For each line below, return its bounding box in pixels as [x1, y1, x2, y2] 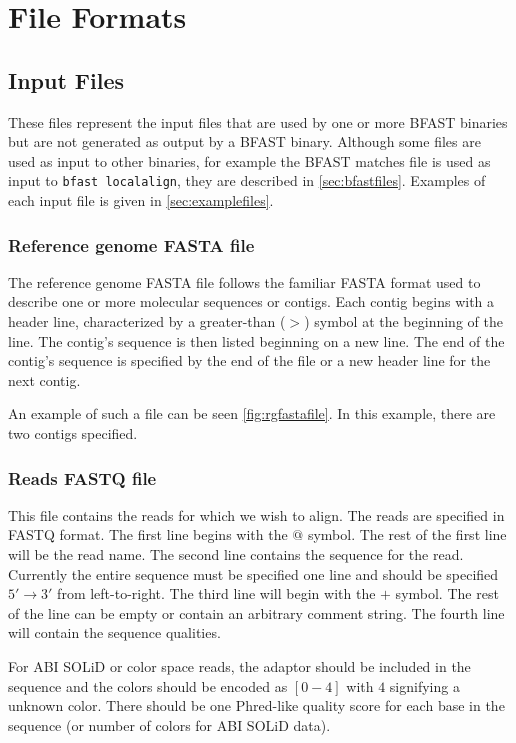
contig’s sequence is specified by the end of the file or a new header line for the [8, 350, 491, 371]
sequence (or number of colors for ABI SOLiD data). [8, 714, 331, 735]
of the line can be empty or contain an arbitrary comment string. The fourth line [8, 602, 505, 623]
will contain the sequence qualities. [8, 622, 221, 643]
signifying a [389, 675, 460, 696]
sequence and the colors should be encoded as [8, 675, 288, 696]
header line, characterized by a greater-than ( [8, 311, 286, 332]
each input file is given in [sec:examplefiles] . [8, 190, 274, 211]
